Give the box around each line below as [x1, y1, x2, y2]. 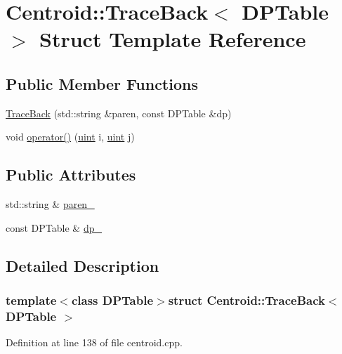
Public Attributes [6, 164, 136, 185]
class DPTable [71, 291, 154, 309]
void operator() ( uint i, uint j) [6, 129, 135, 144]
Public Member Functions [6, 72, 198, 94]
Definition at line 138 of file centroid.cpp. [6, 335, 183, 350]
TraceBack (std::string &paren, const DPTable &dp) [6, 105, 232, 120]
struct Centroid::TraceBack [168, 291, 325, 309]
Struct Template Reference [39, 25, 306, 53]
